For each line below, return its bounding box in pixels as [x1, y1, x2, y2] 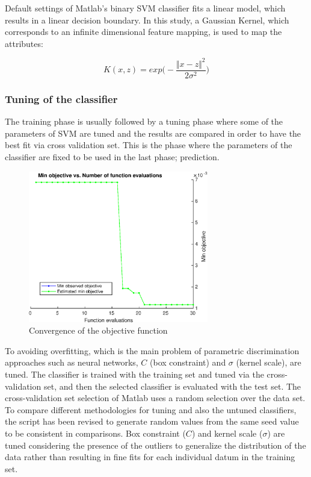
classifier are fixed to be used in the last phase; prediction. [5, 150, 220, 163]
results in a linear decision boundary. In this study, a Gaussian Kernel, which [5, 13, 289, 26]
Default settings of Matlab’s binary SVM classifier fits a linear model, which [5, 2, 286, 14]
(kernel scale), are [236, 356, 301, 369]
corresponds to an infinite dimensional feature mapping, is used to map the [5, 25, 282, 38]
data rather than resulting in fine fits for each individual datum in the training [5, 450, 295, 463]
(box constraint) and [150, 356, 226, 369]
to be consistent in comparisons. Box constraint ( [5, 427, 186, 439]
